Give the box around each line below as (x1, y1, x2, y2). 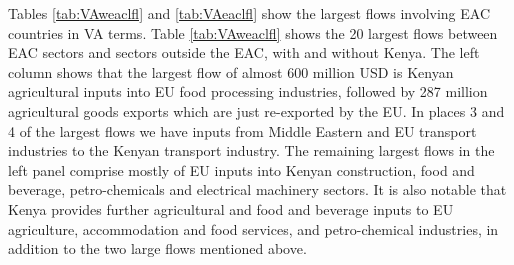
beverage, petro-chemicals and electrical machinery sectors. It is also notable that (8, 179, 507, 200)
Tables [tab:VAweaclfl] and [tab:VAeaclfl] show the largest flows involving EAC (8, 3, 491, 23)
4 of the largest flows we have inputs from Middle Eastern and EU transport (8, 120, 477, 141)
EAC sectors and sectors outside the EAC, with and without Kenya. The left (8, 42, 480, 63)
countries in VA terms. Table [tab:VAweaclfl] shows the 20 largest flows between (8, 22, 498, 43)
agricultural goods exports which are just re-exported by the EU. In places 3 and (8, 100, 505, 121)
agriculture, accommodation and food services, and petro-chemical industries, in (8, 218, 499, 239)
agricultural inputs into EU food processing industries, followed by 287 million (8, 81, 488, 102)
